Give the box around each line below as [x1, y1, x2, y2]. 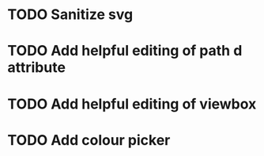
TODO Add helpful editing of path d [7, 42, 243, 60]
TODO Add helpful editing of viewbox [7, 95, 257, 112]
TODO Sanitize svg [7, 6, 134, 24]
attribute [7, 59, 66, 77]
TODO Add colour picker [7, 131, 171, 149]
